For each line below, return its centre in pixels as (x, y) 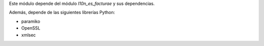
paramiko (31, 21)
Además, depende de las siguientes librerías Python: (62, 13)
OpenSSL (31, 28)
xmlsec (29, 35)
